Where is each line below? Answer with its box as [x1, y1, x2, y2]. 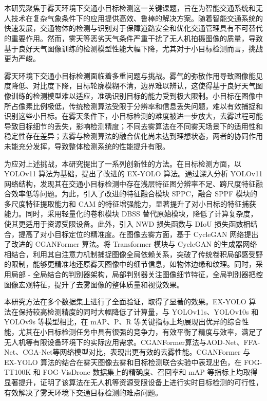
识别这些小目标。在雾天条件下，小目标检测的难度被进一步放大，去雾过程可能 [4, 111, 263, 121]
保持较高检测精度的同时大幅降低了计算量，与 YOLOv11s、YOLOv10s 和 [18, 306, 259, 317]
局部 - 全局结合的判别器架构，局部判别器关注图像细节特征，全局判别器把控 [11, 269, 263, 280]
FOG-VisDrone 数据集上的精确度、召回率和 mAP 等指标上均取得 [43, 367, 258, 377]
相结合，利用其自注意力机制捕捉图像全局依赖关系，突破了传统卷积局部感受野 [4, 248, 263, 259]
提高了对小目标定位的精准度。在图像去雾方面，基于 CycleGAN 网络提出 [18, 228, 259, 239]
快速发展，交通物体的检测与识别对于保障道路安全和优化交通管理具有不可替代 [4, 23, 263, 33]
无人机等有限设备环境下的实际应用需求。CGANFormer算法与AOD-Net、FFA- [4, 336, 260, 347]
